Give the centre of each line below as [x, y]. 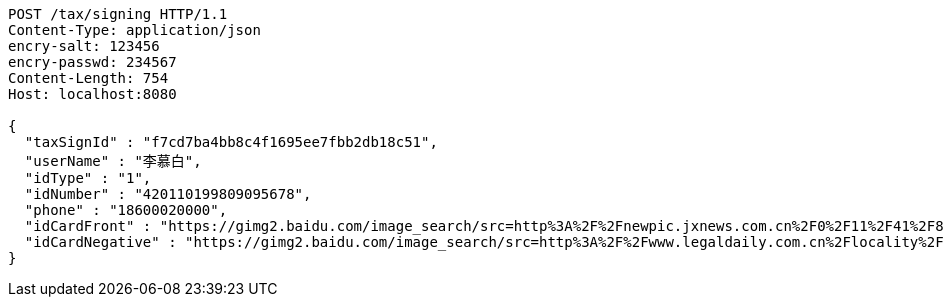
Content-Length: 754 [88, 78]
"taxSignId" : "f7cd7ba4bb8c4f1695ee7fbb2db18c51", [231, 142]
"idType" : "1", [88, 178]
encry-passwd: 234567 [92, 62]
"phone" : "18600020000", [126, 210]
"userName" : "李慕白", [113, 161]
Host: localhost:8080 [92, 94]
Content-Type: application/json [134, 30]
